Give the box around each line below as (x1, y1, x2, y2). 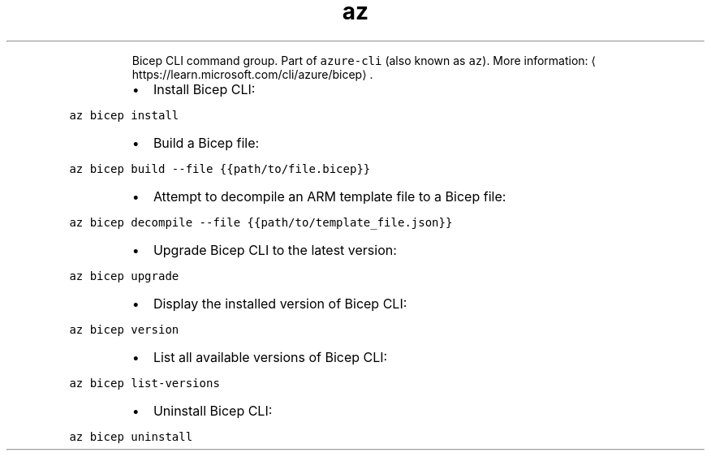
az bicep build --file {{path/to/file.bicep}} (69, 162, 371, 175)
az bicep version (69, 322, 179, 336)
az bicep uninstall (69, 429, 193, 443)
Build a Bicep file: (153, 134, 260, 151)
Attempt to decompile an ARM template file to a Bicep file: (153, 188, 506, 205)
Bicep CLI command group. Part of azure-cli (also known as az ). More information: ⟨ (131, 53, 597, 67)
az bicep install (69, 108, 179, 122)
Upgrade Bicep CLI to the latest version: (153, 241, 397, 258)
